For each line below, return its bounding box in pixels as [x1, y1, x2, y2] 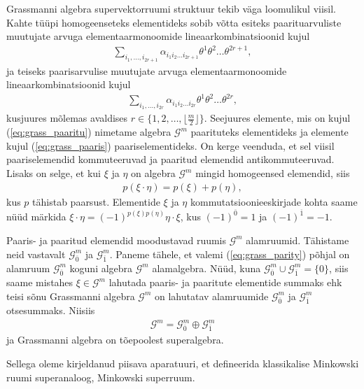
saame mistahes [6, 275, 73, 290]
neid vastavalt [6, 246, 66, 261]
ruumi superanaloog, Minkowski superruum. [6, 369, 195, 384]
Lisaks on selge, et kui [6, 166, 101, 181]
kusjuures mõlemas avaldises [6, 111, 128, 125]
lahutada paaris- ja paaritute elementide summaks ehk [108, 275, 342, 290]
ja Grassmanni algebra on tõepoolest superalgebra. [6, 332, 224, 347]
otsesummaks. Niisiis [6, 303, 95, 317]
